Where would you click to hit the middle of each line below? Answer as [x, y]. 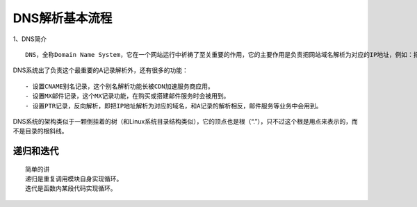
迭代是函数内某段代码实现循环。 [71, 189]
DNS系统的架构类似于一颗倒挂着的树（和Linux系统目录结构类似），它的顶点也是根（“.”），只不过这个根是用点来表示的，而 [185, 121]
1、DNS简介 [30, 39]
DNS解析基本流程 [63, 18]
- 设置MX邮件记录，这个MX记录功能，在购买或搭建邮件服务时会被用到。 [128, 96]
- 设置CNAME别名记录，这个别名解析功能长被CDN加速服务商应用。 [120, 86]
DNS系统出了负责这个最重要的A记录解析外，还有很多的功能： [101, 70]
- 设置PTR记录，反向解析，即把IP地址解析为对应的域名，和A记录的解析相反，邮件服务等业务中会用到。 [174, 106]
